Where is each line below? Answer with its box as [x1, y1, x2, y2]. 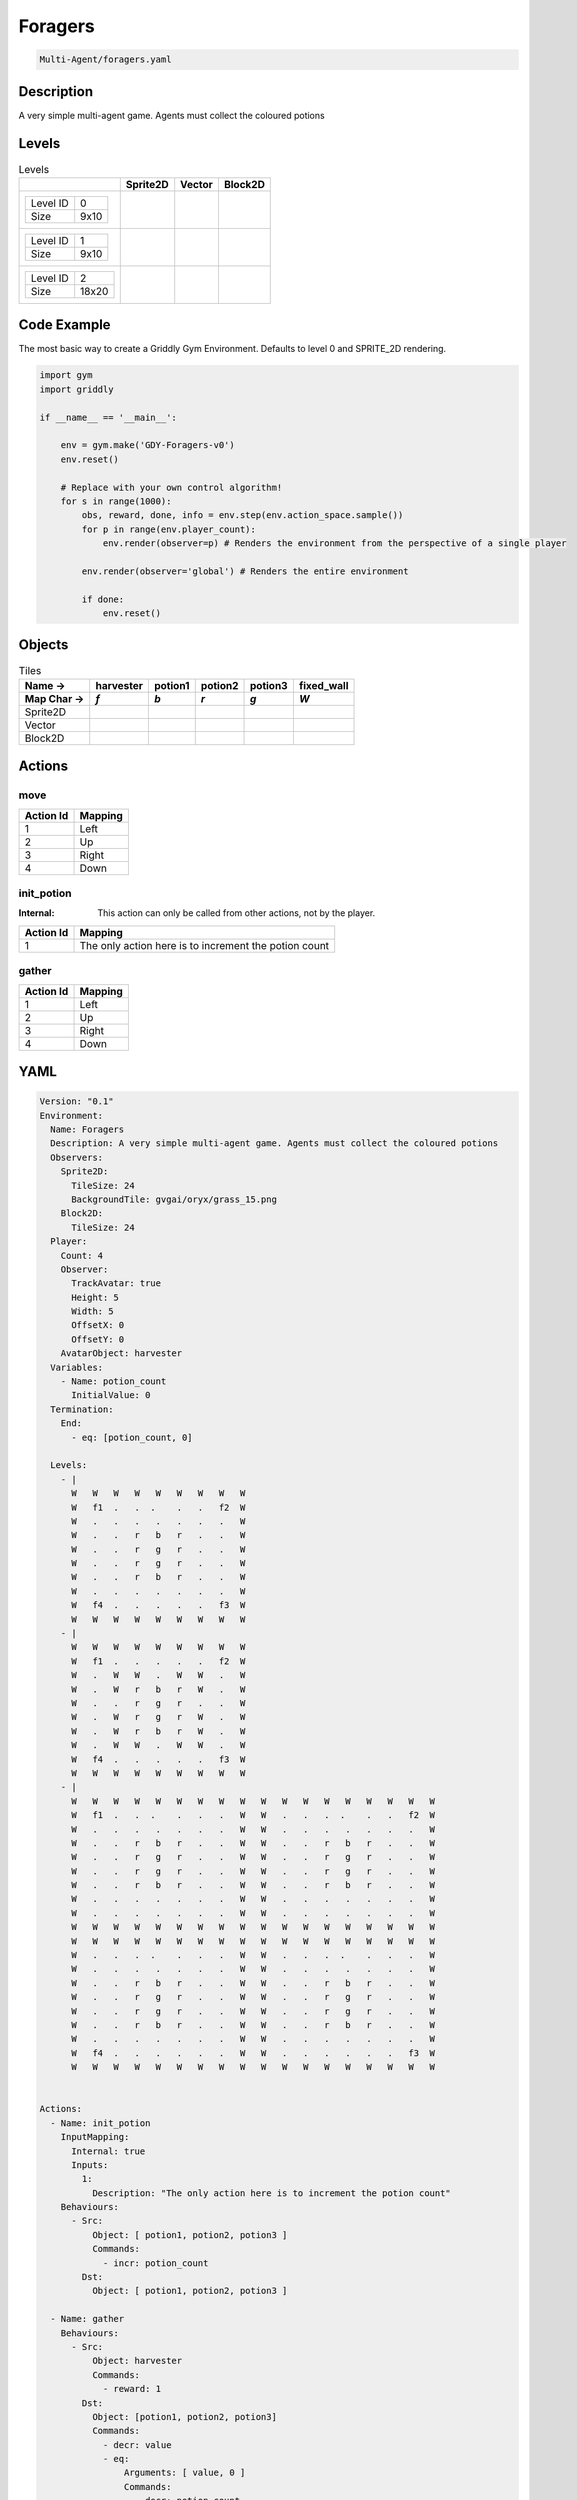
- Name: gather [50, 2313, 125, 2325]
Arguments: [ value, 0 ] [123, 2467, 246, 2479]
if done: [81, 593, 125, 605]
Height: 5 [71, 1291, 120, 1303]
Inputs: [71, 2159, 109, 2170]
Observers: [50, 1151, 104, 1163]
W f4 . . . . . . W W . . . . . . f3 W [71, 2047, 435, 2059]
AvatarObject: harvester [60, 1348, 183, 1359]
